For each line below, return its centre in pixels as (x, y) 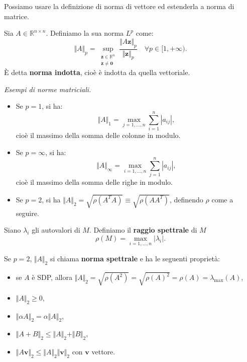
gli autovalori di (56, 230)
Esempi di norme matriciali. (48, 89)
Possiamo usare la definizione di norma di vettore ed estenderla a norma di (119, 6)
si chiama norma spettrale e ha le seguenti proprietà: (135, 258)
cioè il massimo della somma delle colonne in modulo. (98, 135)
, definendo (186, 199)
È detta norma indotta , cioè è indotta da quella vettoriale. (97, 72)
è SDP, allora (52, 277)
